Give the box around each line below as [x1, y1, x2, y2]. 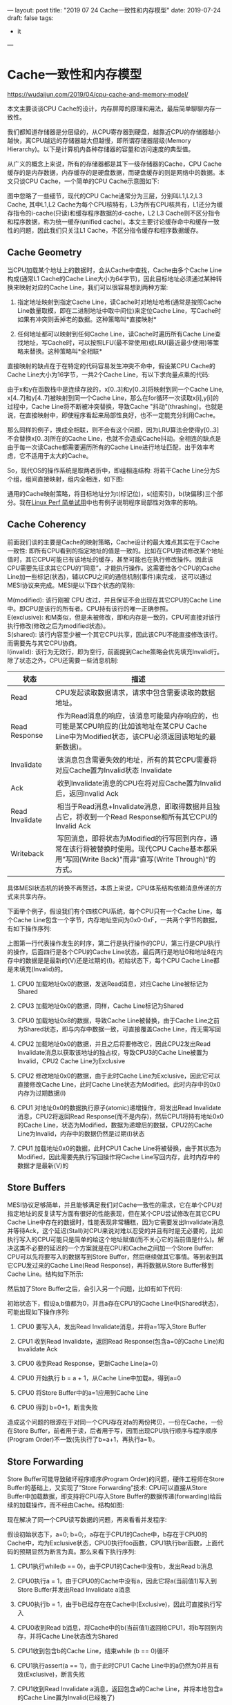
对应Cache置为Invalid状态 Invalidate [55, 765, 173, 775]
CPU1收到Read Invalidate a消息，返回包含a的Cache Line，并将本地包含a [17, 1685, 223, 1693]
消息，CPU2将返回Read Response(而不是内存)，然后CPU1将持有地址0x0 [17, 1112, 224, 1121]
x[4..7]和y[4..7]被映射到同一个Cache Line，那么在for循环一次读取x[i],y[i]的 [7, 393, 220, 402]
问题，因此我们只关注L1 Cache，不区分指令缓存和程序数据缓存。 [19, 226, 202, 234]
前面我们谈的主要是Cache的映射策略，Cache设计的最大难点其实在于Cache [7, 537, 220, 546]
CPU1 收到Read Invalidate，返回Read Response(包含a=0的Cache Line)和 [17, 1337, 224, 1346]
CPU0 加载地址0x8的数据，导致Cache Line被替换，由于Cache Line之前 [17, 1016, 220, 1025]
